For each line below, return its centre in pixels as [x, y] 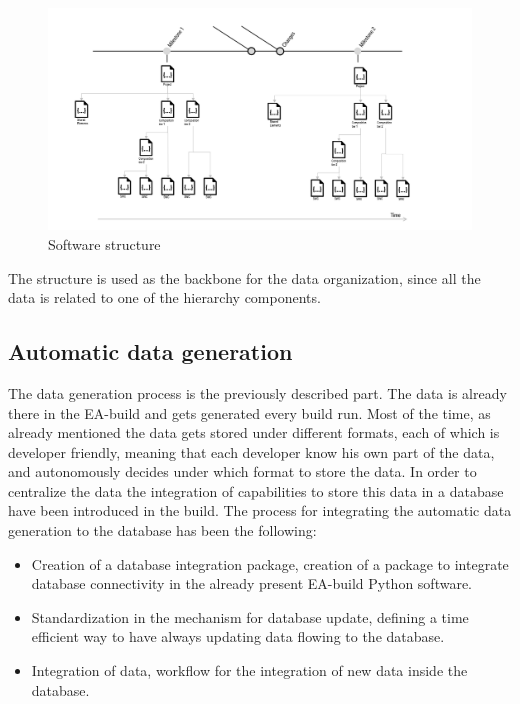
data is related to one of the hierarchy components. [164, 297]
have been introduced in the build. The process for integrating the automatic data [260, 510]
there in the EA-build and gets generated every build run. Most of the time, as [249, 412]
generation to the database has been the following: [162, 530]
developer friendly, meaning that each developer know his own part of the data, [251, 451]
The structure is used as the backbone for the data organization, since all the [244, 277]
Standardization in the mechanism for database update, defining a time [250, 616]
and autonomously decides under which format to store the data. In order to [242, 471]
